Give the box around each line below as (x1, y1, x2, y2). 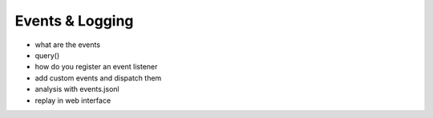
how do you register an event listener (34, 62, 158, 72)
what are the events (34, 40, 100, 49)
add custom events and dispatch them (34, 73, 162, 83)
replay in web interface (34, 96, 111, 105)
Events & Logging (14, 12, 134, 29)
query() (34, 50, 60, 60)
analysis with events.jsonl (34, 85, 119, 94)
